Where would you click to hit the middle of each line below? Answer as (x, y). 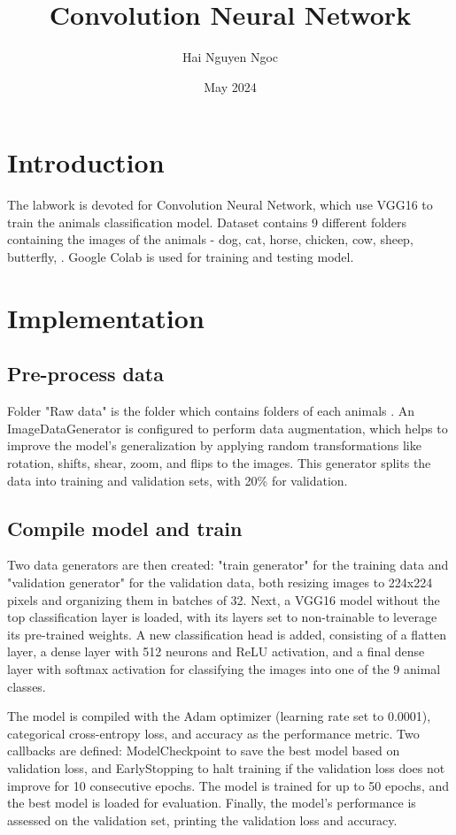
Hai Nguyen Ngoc (230, 57)
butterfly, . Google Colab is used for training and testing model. (181, 257)
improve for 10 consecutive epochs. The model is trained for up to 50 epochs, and (228, 785)
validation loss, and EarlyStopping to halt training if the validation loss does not (226, 767)
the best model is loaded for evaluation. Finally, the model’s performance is (212, 803)
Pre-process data (85, 374)
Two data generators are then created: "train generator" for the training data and (228, 565)
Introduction (86, 162)
